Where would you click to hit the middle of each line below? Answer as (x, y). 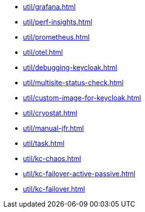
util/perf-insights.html (58, 22)
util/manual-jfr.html (53, 128)
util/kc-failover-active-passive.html (79, 174)
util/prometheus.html (56, 37)
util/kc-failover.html (54, 189)
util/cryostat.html (50, 113)
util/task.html (44, 143)
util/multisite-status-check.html (73, 82)
